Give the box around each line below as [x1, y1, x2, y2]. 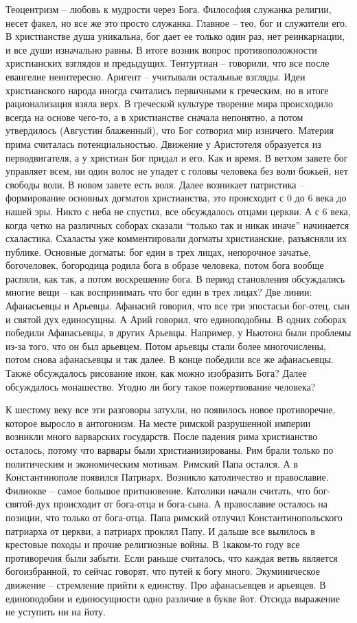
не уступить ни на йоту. [5, 604, 106, 619]
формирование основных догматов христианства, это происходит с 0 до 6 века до [5, 190, 347, 205]
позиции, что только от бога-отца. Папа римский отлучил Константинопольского [5, 510, 343, 524]
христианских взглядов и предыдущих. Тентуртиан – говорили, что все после [5, 56, 330, 70]
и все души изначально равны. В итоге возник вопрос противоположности [5, 42, 317, 56]
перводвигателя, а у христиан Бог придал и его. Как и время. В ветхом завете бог [5, 150, 348, 164]
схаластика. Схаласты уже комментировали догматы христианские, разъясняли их [5, 231, 347, 245]
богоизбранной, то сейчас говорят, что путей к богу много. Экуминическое [5, 564, 320, 578]
